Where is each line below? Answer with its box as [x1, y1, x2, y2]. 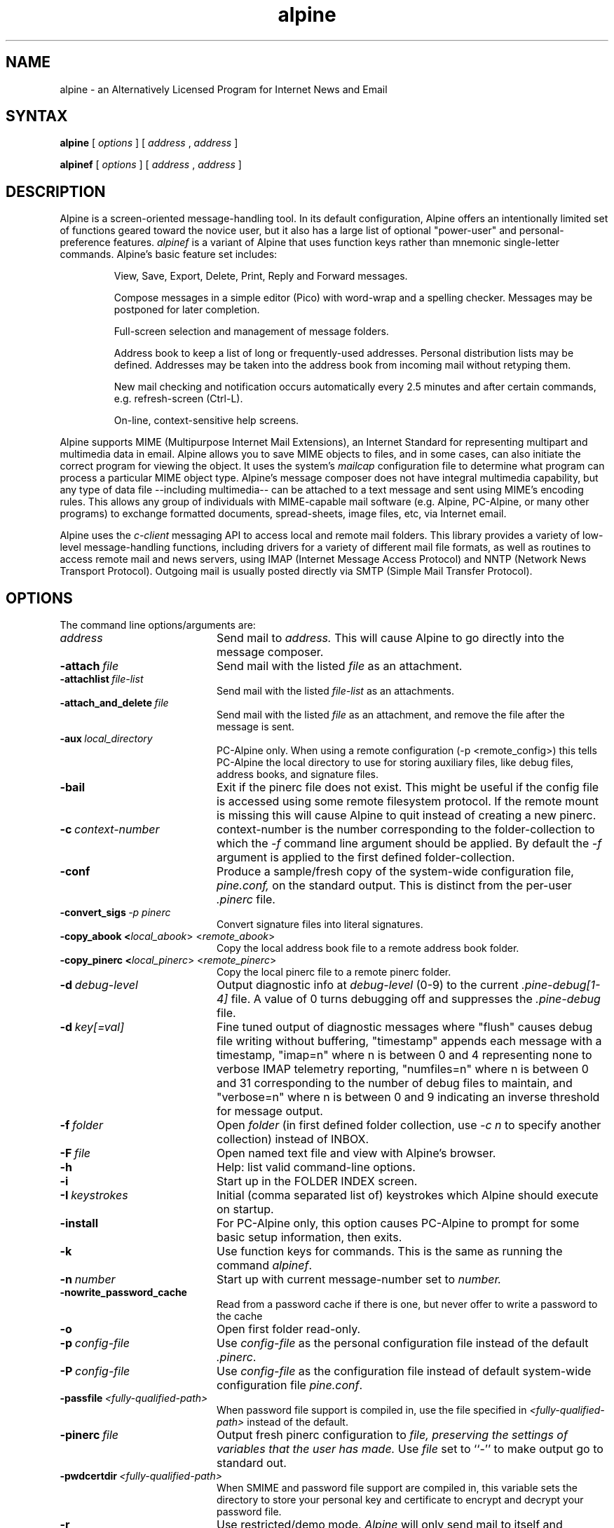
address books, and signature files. [217, 768, 379, 781]
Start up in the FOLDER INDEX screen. [216, 1174, 418, 1189]
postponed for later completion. [114, 303, 260, 316]
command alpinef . [216, 1258, 313, 1273]
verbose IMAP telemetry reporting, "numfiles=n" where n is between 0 [216, 1062, 589, 1077]
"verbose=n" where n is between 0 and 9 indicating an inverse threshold [216, 1090, 600, 1105]
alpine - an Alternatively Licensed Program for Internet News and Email [60, 83, 388, 95]
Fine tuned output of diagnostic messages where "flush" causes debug [216, 1020, 593, 1035]
